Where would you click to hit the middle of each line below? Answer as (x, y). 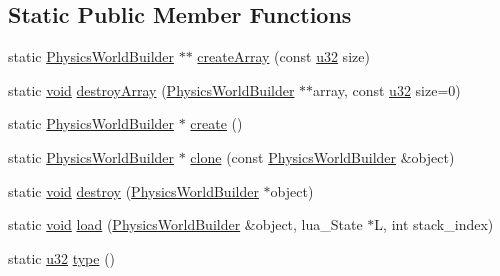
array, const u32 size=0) (387, 89)
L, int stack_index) (434, 224)
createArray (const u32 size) (283, 56)
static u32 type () (62, 257)
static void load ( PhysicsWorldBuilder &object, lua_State (185, 224)
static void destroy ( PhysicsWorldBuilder (133, 190)
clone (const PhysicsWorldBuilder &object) (322, 156)
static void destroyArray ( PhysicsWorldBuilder (151, 89)
